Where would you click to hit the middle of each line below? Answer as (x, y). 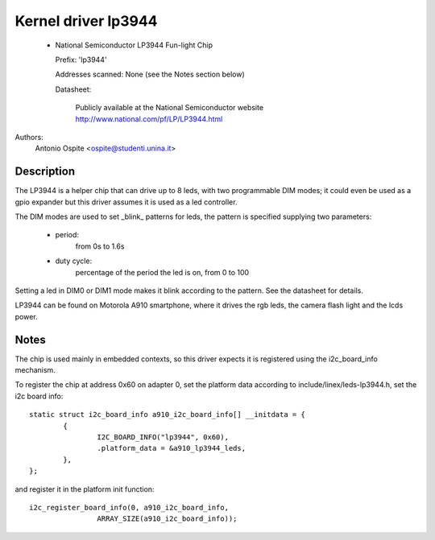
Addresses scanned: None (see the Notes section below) (150, 74)
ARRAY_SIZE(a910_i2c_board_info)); (167, 519)
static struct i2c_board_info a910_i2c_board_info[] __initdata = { (167, 415)
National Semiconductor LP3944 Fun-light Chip (134, 45)
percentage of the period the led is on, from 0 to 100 (162, 272)
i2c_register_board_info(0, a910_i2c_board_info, (129, 507)
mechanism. (35, 370)
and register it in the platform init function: (85, 489)
